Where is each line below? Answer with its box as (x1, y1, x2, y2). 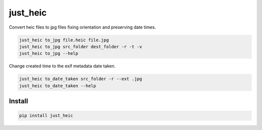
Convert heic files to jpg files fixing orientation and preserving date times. (9, 24, 156, 30)
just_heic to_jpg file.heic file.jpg (19, 37, 109, 43)
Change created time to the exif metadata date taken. (9, 63, 116, 69)
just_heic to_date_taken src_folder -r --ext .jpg (19, 76, 143, 82)
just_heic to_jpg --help (19, 51, 79, 56)
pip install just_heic (19, 113, 73, 118)
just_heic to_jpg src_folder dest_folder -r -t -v (19, 44, 143, 49)
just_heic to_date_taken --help (19, 83, 97, 88)
